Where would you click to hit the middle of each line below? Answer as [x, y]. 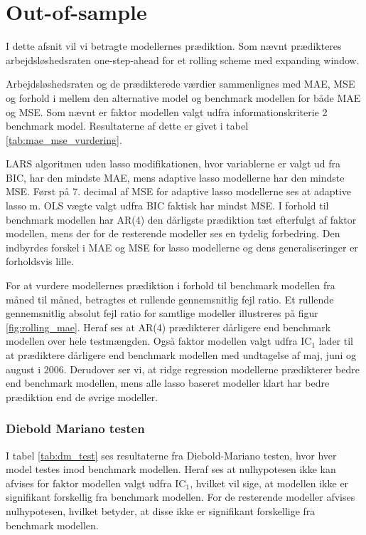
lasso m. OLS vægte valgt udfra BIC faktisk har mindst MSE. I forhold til [167, 206]
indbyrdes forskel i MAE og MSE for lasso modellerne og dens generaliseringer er [182, 247]
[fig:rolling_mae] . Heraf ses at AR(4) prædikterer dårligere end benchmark [168, 327]
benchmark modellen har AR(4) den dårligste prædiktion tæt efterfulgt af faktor [181, 219]
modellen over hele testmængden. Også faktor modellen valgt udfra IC [159, 341]
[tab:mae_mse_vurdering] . [64, 139]
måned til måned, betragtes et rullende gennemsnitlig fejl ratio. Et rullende [170, 299]
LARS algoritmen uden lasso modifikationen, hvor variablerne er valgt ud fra [173, 163]
